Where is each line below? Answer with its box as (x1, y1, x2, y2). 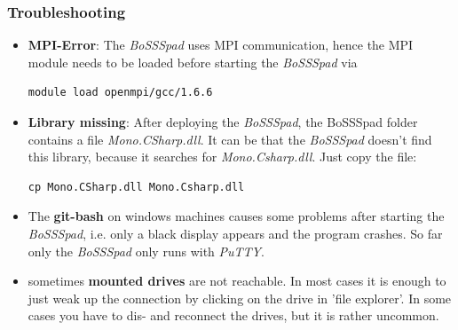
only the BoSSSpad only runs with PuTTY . (28, 241, 265, 260)
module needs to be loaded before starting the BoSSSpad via (28, 52, 358, 71)
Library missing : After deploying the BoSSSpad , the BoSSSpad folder (28, 113, 418, 130)
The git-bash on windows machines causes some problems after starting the (28, 207, 445, 225)
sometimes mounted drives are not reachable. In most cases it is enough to (28, 271, 446, 290)
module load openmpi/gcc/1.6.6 (28, 86, 213, 99)
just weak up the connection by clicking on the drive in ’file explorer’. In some (28, 288, 452, 307)
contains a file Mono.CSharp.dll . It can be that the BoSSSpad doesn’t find (28, 130, 432, 148)
